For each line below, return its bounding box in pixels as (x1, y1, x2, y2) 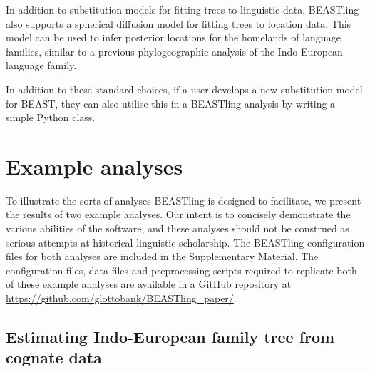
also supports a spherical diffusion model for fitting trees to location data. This (6, 16, 351, 31)
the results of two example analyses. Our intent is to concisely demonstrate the (6, 207, 351, 222)
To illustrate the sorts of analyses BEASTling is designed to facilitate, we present (6, 192, 361, 207)
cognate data (6, 346, 102, 368)
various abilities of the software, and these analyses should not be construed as (6, 221, 349, 236)
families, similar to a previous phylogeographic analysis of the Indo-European (6, 43, 343, 58)
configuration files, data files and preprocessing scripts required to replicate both (6, 262, 357, 277)
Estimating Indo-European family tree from (6, 326, 335, 348)
